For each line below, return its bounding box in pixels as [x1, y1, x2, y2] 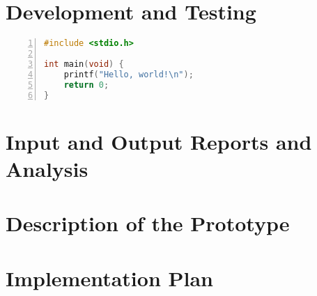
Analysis [6, 154, 88, 182]
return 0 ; [63, 79, 109, 90]
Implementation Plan [6, 263, 214, 292]
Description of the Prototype [6, 209, 290, 237]
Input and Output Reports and [6, 127, 312, 155]
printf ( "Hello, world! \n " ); [63, 69, 194, 79]
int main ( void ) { [44, 59, 124, 69]
